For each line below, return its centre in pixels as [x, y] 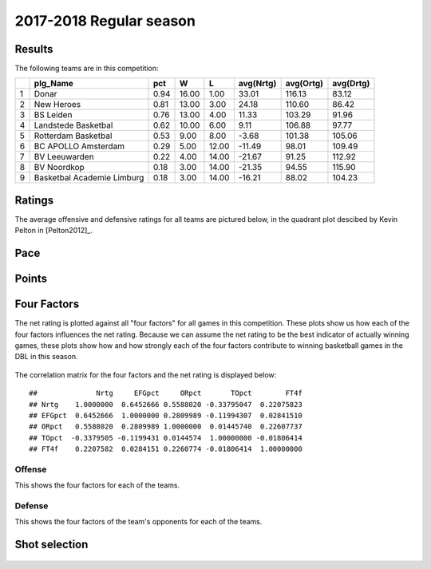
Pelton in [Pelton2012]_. [54, 231]
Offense [31, 469]
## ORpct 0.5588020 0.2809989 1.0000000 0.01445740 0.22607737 [166, 427]
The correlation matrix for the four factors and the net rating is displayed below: [146, 374]
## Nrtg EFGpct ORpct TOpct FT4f [166, 393]
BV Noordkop [59, 168]
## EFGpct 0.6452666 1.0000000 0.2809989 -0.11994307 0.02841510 [166, 416]
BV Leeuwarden [64, 157]
